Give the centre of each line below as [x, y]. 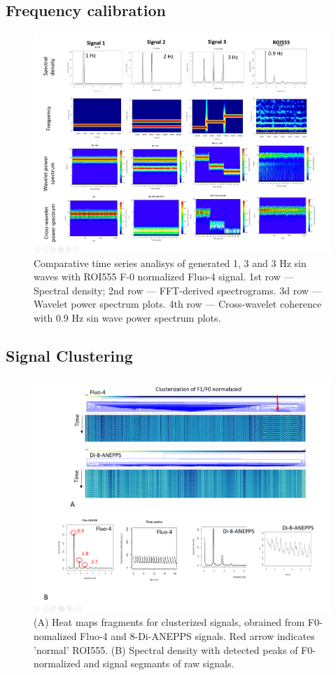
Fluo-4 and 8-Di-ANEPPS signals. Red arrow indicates [197, 635]
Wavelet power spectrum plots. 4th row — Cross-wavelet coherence [178, 304]
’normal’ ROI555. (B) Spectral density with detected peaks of [166, 649]
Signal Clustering [69, 355]
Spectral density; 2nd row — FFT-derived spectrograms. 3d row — [178, 290]
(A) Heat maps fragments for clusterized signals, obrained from [169, 622]
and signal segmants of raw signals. [159, 663]
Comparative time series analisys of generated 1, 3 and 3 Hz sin [170, 262]
